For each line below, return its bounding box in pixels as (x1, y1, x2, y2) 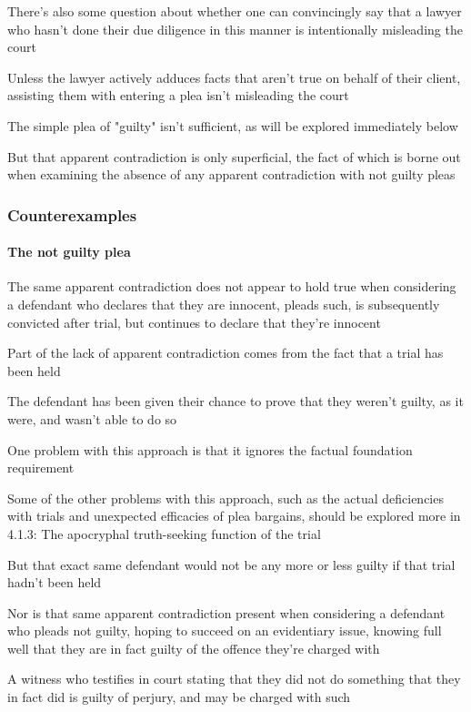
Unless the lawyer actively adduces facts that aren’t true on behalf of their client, (7, 67, 461, 86)
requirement (7, 458, 75, 477)
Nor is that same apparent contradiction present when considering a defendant (7, 603, 446, 622)
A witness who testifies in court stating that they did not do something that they (7, 669, 461, 688)
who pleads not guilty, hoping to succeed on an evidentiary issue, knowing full (7, 621, 442, 640)
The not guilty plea (7, 242, 131, 261)
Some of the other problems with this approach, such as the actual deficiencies (7, 488, 444, 507)
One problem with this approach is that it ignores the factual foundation (7, 440, 413, 459)
